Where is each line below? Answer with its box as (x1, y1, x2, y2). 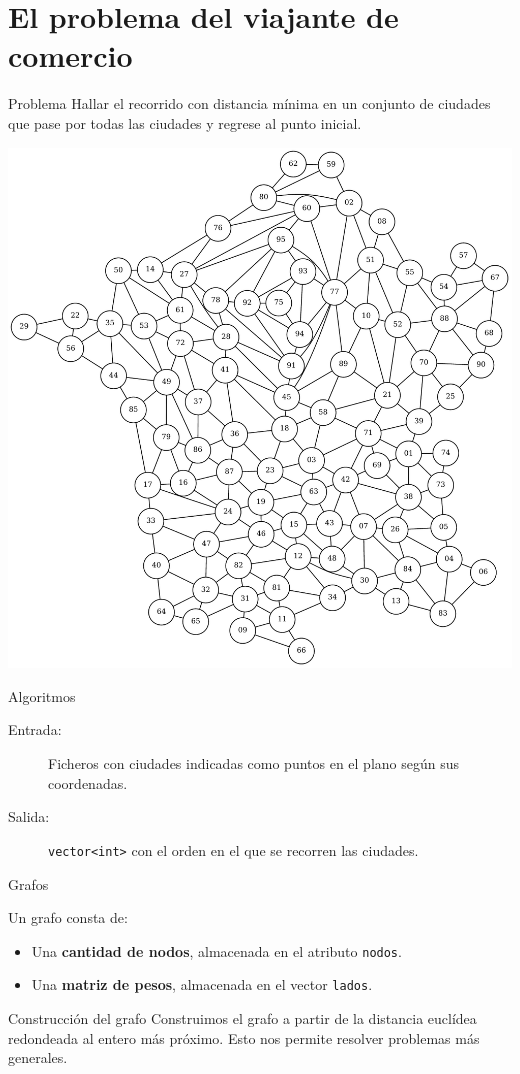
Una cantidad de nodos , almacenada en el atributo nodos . (31, 940, 402, 961)
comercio (8, 35, 133, 76)
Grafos (8, 873, 49, 894)
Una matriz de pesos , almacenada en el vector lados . (31, 974, 373, 995)
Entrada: (8, 719, 62, 740)
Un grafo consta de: (8, 907, 128, 928)
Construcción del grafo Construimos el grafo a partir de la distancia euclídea (8, 1008, 477, 1028)
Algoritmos (8, 685, 76, 706)
